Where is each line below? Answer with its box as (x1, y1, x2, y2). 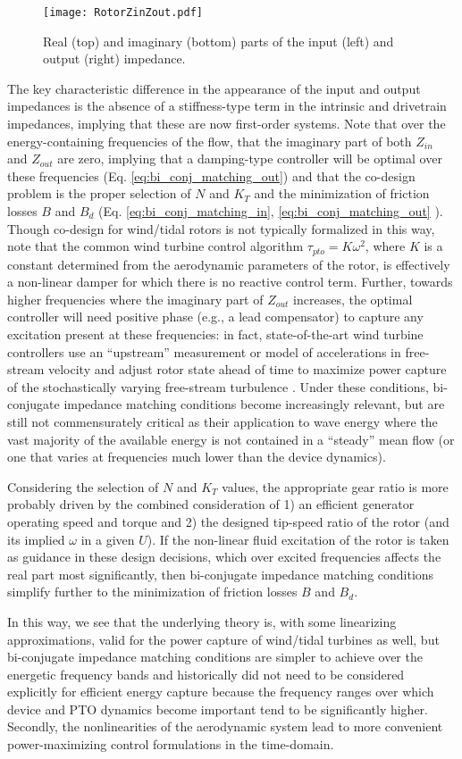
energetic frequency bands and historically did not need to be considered (7, 664, 405, 683)
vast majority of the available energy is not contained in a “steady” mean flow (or (7, 430, 455, 448)
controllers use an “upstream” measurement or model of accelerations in (7, 342, 401, 361)
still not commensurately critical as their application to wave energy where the (7, 412, 438, 430)
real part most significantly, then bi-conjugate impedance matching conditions (7, 564, 434, 583)
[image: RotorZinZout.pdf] (43, 6, 203, 19)
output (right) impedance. (43, 49, 186, 68)
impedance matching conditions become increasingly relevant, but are (63, 395, 445, 413)
